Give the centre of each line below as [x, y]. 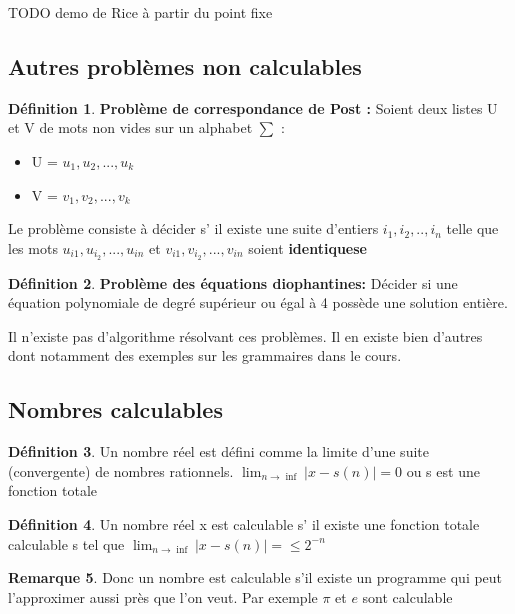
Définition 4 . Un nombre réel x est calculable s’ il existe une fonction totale [244, 523]
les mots [33, 247]
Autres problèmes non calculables [185, 65]
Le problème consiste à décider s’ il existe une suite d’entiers [193, 228]
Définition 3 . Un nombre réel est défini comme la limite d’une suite [218, 451]
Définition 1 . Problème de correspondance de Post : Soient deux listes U [253, 107]
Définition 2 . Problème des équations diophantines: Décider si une [233, 282]
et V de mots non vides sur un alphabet [130, 127]
